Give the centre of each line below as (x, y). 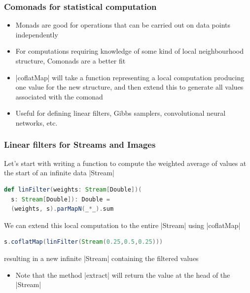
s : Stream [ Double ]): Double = (60, 199)
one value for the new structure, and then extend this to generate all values (129, 87)
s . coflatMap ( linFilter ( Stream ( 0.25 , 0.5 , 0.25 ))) (84, 242)
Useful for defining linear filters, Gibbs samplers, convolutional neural (121, 113)
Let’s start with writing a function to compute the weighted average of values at (125, 163)
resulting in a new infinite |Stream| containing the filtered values (101, 258)
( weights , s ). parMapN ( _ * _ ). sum (62, 209)
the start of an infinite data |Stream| (59, 173)
